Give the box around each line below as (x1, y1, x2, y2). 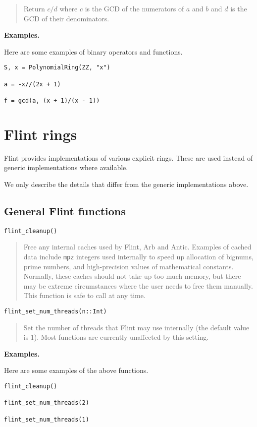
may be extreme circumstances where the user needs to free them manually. (23, 280, 253, 291)
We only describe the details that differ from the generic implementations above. (4, 179, 249, 189)
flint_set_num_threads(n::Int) (4, 308, 107, 315)
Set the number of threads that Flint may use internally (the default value (23, 322, 250, 332)
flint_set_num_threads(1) (4, 416, 89, 423)
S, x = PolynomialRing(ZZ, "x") (4, 64, 110, 71)
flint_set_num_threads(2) (4, 399, 89, 407)
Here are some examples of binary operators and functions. (4, 46, 183, 57)
